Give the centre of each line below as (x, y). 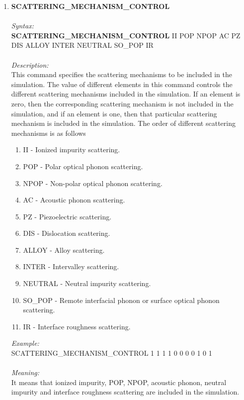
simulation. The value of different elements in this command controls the (122, 84)
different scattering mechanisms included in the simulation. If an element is (126, 94)
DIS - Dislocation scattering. (67, 233)
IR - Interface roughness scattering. (77, 326)
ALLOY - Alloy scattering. (64, 250)
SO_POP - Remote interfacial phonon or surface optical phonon (121, 300)
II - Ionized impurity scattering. (72, 150)
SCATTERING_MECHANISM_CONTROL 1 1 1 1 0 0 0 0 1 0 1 (112, 353)
